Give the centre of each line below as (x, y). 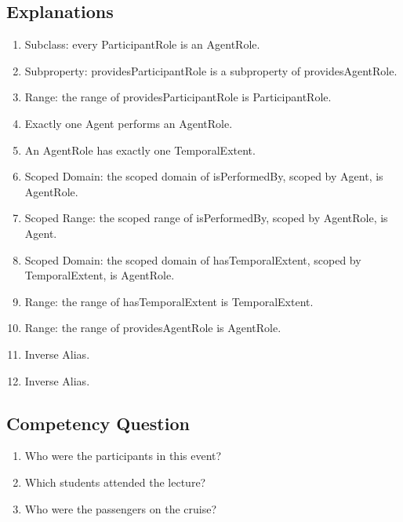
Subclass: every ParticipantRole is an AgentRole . (142, 44)
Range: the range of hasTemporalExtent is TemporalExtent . (169, 301)
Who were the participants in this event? (123, 456)
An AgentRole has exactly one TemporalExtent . (140, 150)
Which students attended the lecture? (115, 482)
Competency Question (98, 423)
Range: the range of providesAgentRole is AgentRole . (153, 328)
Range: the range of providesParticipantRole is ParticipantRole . (178, 97)
